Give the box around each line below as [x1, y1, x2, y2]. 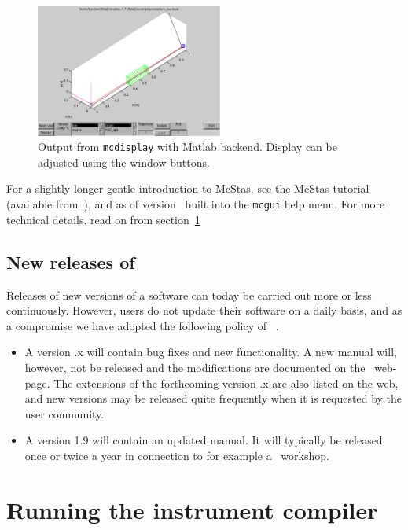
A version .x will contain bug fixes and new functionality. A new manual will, [24, 344, 397, 360]
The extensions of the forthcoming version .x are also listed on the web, [53, 374, 399, 391]
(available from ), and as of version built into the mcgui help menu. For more [6, 196, 385, 212]
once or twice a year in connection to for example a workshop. [24, 447, 329, 463]
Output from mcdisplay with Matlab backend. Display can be [38, 138, 337, 155]
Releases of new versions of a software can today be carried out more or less [6, 286, 372, 303]
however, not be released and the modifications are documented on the [24, 359, 366, 375]
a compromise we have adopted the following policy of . [6, 317, 279, 333]
